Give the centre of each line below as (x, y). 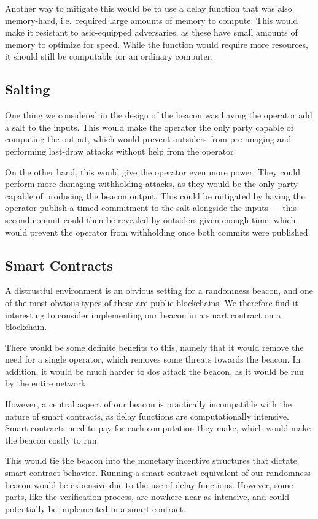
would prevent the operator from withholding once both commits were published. (158, 232)
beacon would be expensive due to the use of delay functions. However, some (149, 484)
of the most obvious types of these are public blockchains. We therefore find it (152, 302)
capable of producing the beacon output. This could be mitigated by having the (155, 195)
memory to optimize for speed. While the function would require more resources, (157, 44)
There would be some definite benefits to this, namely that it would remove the (154, 347)
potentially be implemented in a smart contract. (95, 508)
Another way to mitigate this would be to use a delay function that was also (149, 8)
